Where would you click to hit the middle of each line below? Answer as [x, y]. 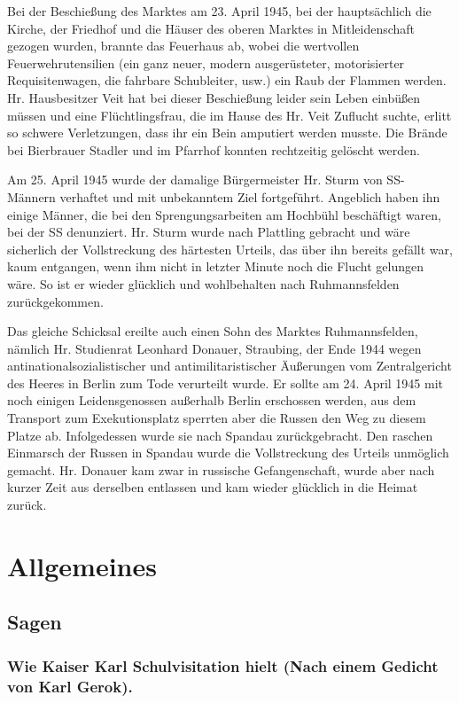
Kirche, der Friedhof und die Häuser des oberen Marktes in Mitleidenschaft [211, 28]
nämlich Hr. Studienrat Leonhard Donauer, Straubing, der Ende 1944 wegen [214, 348]
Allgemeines [82, 565]
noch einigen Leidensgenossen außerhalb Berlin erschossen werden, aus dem [212, 400]
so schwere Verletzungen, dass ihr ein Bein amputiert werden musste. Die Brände [227, 133]
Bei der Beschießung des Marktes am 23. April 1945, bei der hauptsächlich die [219, 11]
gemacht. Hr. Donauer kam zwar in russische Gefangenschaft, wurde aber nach [221, 469]
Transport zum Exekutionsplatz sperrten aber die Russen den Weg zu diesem [217, 418]
